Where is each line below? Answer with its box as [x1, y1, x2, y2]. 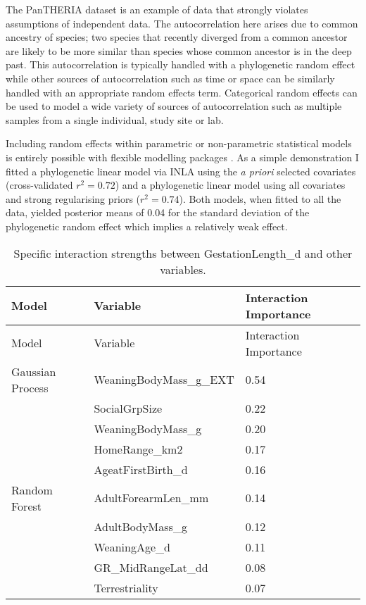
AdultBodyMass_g [94, 518, 187, 535]
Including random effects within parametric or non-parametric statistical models [6, 136, 352, 151]
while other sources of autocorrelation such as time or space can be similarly [6, 70, 335, 85]
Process [11, 379, 49, 396]
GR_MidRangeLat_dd [94, 559, 208, 575]
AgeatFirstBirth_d [94, 461, 188, 478]
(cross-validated [6, 177, 73, 192]
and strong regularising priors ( [6, 191, 141, 206]
